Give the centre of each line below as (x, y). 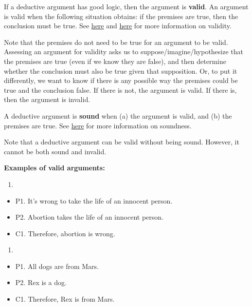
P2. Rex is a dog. (41, 282)
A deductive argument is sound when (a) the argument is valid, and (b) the (118, 115)
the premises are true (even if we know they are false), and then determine (115, 61)
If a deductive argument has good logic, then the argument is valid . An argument (126, 6)
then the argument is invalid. (47, 99)
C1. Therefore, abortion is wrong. (65, 233)
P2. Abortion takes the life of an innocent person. (89, 217)
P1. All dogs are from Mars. (57, 266)
